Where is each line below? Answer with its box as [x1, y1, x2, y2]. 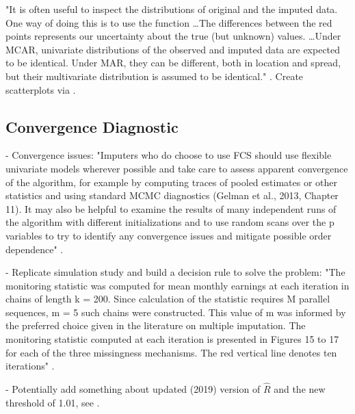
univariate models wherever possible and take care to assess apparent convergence [5, 161, 348, 175]
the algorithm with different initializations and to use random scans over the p [5, 215, 334, 229]
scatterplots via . [5, 82, 76, 96]
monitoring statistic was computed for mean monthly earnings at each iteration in [5, 278, 350, 292]
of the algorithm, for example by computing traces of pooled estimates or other [5, 174, 337, 189]
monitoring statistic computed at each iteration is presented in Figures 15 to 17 [5, 332, 339, 346]
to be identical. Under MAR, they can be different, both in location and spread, [5, 55, 341, 70]
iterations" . [5, 359, 55, 373]
